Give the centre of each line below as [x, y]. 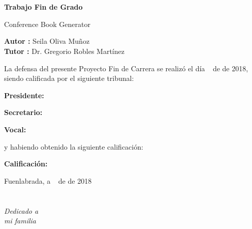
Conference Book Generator [47, 24]
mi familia [20, 221]
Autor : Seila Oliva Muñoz [47, 41]
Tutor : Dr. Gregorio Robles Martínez [64, 51]
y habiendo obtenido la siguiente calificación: [74, 146]
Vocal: [15, 129]
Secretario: [23, 112]
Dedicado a [21, 210]
